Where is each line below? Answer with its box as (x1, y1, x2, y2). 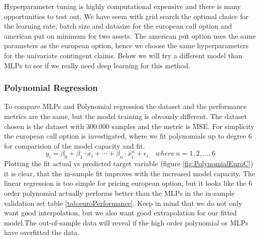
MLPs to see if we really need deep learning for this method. (4, 60, 190, 70)
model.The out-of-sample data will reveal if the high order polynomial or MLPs (4, 217, 248, 227)
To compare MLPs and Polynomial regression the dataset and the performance (4, 101, 247, 111)
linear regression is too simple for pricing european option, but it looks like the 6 (4, 178, 252, 188)
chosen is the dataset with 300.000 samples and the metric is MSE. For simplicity (4, 121, 254, 131)
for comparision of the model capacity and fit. (4, 140, 145, 151)
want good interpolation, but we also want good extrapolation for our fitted (4, 207, 237, 218)
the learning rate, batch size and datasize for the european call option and (4, 21, 232, 31)
